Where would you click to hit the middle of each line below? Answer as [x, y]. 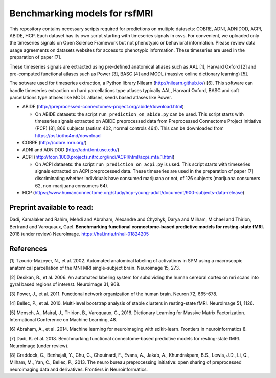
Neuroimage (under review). [39, 346]
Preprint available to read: [52, 207]
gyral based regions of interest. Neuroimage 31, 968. [65, 284]
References [28, 248]
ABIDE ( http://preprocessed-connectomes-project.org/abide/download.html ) [103, 107]
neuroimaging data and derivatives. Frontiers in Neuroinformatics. [79, 369]
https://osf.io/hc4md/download [68, 136]
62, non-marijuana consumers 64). [72, 185]
